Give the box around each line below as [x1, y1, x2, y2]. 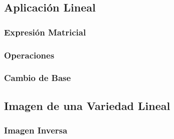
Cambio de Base [4, 71, 71, 84]
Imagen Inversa [4, 124, 68, 136]
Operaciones [4, 48, 55, 61]
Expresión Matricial [4, 25, 86, 38]
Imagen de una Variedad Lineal [4, 97, 170, 113]
